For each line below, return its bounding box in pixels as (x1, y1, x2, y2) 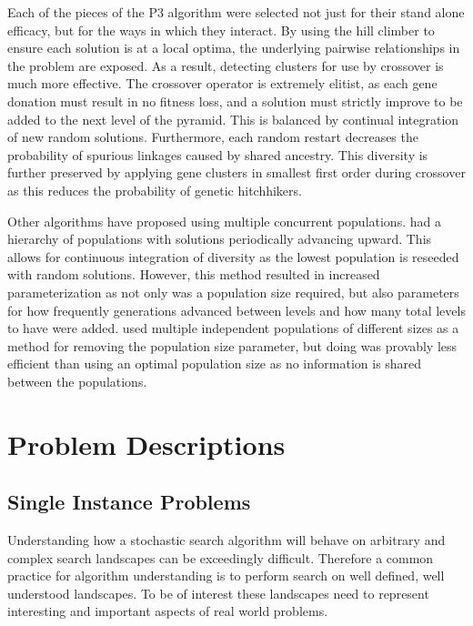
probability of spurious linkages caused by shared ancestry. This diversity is (7, 145, 428, 164)
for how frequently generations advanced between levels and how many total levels (7, 300, 466, 319)
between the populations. (7, 371, 147, 390)
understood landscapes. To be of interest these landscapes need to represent (7, 583, 429, 602)
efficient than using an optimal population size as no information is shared (7, 354, 422, 373)
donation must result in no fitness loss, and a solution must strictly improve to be (7, 91, 463, 110)
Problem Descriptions (7, 425, 286, 462)
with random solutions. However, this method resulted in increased (7, 265, 380, 284)
